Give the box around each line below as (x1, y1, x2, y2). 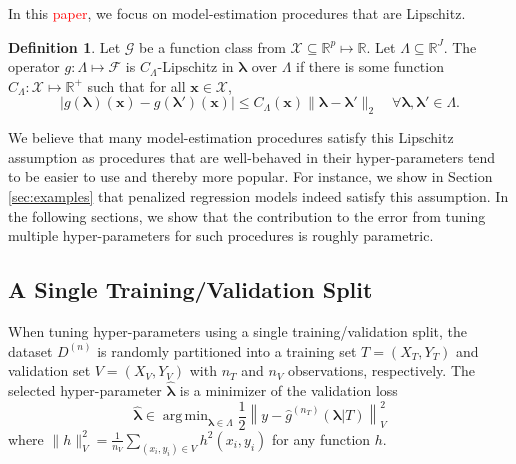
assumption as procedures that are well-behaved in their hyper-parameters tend (8, 146, 496, 167)
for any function (272, 428, 371, 449)
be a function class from (139, 36, 286, 57)
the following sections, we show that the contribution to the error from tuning (8, 205, 486, 226)
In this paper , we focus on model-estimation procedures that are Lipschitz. (8, 3, 466, 23)
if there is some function (296, 56, 444, 77)
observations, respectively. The (288, 360, 476, 381)
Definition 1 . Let (8, 36, 121, 57)
